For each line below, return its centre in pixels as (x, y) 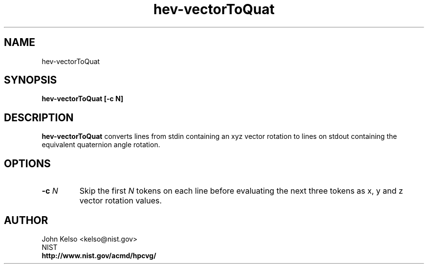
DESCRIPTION (39, 117)
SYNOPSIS (31, 80)
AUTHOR (26, 220)
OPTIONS (27, 163)
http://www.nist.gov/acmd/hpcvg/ (99, 255)
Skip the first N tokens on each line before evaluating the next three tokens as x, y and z (241, 191)
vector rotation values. (121, 201)
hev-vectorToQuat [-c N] (83, 99)
